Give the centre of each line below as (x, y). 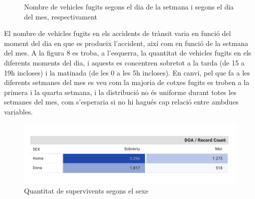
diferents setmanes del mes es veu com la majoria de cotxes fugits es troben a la (127, 82)
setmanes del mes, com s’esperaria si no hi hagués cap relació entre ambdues (121, 102)
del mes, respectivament (61, 16)
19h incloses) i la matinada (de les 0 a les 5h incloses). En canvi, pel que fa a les (127, 72)
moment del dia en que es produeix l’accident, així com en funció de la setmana (126, 43)
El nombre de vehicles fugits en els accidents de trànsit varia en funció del (117, 33)
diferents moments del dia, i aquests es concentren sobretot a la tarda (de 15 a (124, 62)
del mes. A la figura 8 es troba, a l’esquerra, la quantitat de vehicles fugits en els (128, 53)
